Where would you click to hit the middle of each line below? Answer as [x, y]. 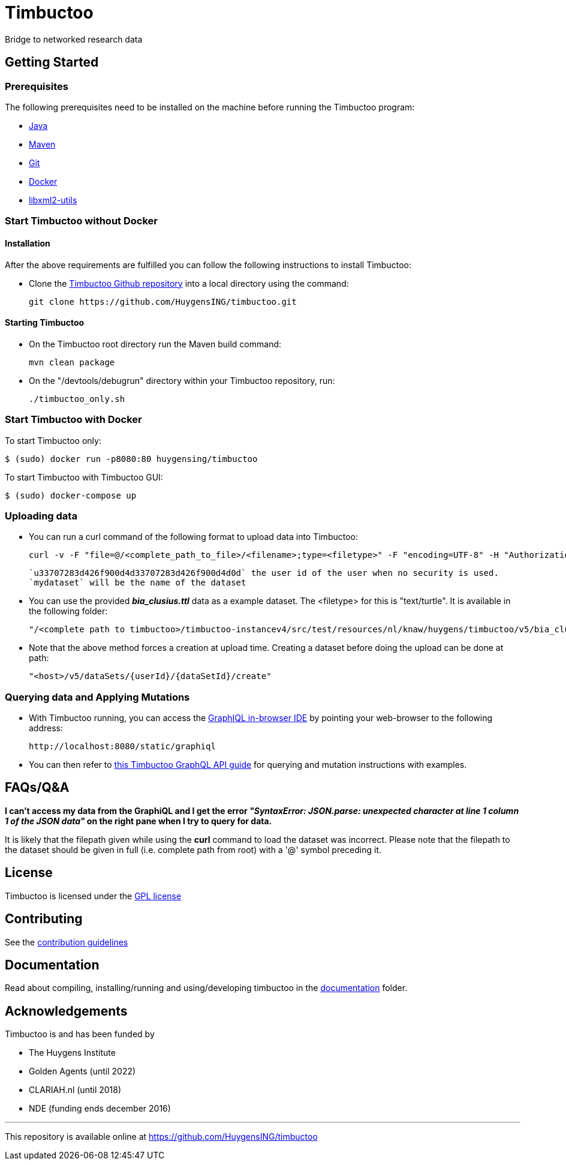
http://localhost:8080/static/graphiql [122, 747]
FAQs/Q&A [37, 788]
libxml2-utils [53, 200]
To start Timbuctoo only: [53, 440]
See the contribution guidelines [67, 942]
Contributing [44, 919]
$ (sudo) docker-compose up [71, 495]
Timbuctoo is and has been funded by [80, 1034]
